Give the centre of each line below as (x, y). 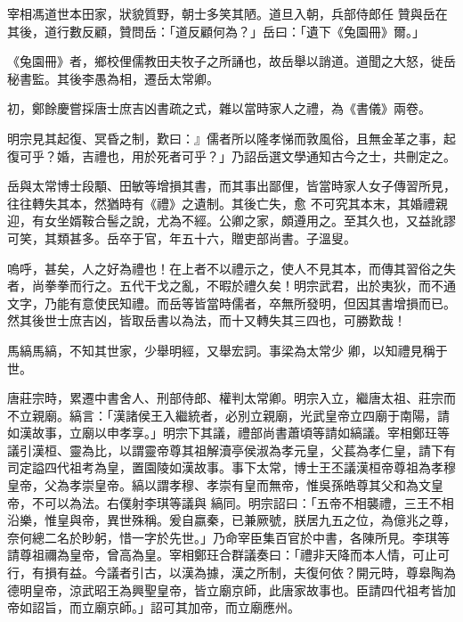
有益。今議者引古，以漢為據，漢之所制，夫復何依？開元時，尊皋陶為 (256, 573)
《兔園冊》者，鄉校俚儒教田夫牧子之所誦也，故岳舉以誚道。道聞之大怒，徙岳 (231, 61)
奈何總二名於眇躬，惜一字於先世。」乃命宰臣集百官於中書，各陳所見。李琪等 (228, 537)
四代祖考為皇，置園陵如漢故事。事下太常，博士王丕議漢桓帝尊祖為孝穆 (250, 467)
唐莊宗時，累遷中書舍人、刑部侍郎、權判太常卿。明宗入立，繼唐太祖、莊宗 (225, 398)
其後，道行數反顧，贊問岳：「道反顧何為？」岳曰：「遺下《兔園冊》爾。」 (216, 31)
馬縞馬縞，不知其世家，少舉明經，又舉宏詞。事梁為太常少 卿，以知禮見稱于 (227, 350)
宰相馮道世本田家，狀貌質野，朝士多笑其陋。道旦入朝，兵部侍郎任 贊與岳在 (227, 13)
